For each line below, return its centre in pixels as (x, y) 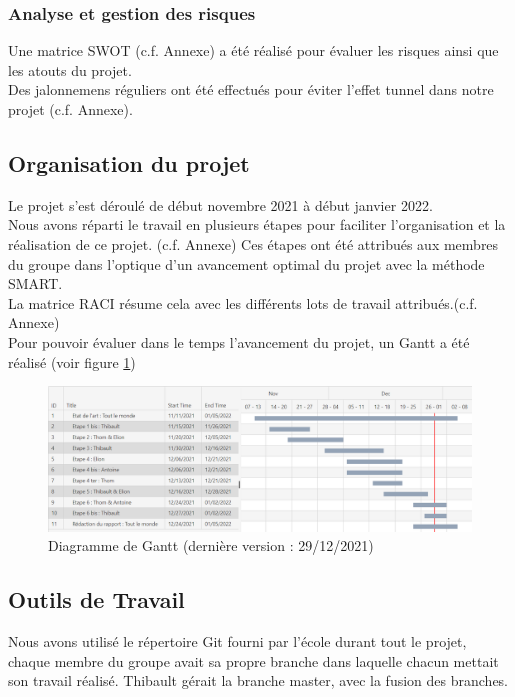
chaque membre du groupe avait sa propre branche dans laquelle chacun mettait (253, 660)
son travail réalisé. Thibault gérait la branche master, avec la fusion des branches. (258, 680)
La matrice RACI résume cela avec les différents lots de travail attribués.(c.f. (243, 302)
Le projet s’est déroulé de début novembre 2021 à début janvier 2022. (220, 204)
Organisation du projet (129, 162)
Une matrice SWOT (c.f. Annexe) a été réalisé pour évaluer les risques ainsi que (253, 50)
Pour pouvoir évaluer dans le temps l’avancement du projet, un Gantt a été (239, 341)
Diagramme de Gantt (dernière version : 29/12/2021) (211, 545)
